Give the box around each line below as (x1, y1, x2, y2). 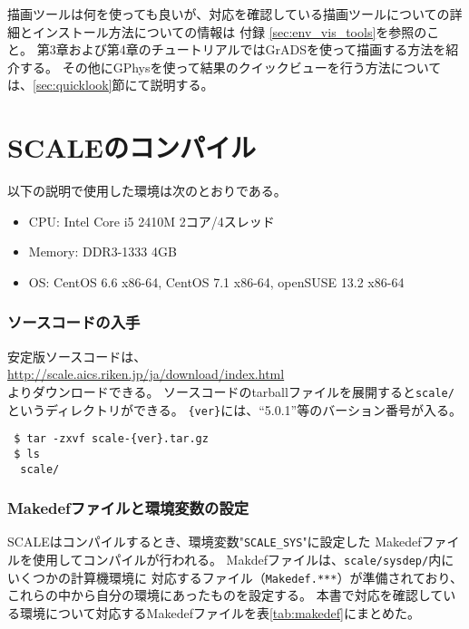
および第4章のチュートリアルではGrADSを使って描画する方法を (68, 40, 446, 59)
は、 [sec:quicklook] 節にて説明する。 (7, 75, 214, 94)
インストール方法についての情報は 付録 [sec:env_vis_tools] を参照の (32, 22, 427, 41)
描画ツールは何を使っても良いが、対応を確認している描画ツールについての (7, 5, 450, 23)
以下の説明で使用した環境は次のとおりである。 (7, 181, 287, 200)
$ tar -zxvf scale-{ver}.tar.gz (14, 432, 209, 446)
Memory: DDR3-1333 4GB (28, 242, 177, 261)
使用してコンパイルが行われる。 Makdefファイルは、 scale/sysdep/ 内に (32, 550, 454, 569)
